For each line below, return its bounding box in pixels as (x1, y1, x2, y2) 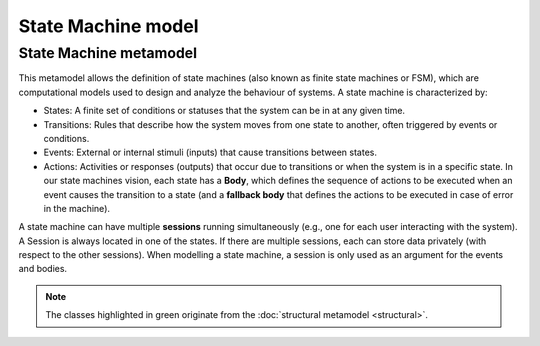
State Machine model (18, 15, 199, 37)
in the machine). (43, 202, 110, 214)
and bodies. (18, 263, 68, 275)
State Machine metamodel (18, 44, 197, 62)
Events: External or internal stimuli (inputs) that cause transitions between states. (43, 146, 377, 159)
